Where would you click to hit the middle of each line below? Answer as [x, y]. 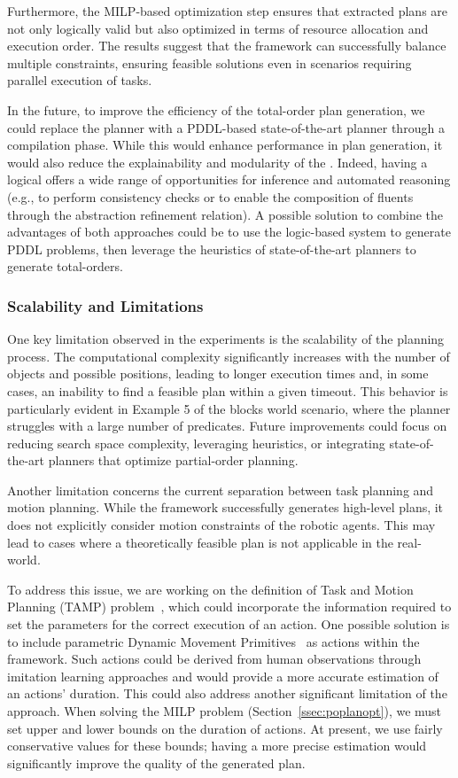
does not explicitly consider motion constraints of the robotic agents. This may [221, 525]
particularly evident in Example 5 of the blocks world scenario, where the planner [229, 408]
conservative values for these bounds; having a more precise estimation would [217, 746]
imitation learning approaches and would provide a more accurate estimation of [223, 676]
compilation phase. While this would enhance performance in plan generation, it [225, 145]
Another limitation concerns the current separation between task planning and [221, 490]
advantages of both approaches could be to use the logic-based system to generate [229, 232]
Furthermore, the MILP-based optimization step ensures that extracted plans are [228, 11]
